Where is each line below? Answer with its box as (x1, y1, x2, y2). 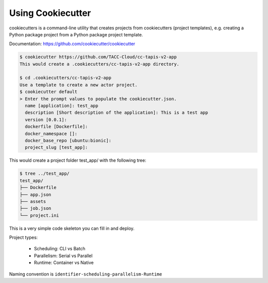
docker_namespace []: (25, 131, 78, 136)
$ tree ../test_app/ (19, 171, 69, 177)
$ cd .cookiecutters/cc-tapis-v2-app (19, 75, 112, 81)
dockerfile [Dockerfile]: (25, 124, 88, 129)
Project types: (9, 234, 38, 241)
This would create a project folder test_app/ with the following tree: (9, 157, 146, 164)
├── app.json (19, 191, 52, 197)
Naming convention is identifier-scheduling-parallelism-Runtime (9, 271, 162, 277)
